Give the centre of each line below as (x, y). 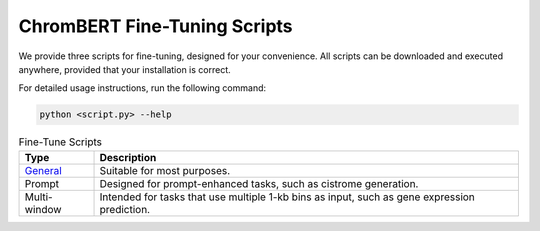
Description (128, 157)
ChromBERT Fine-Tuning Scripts (156, 26)
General (43, 170)
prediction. (124, 209)
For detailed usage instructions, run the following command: (142, 88)
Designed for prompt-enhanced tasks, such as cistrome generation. (259, 183)
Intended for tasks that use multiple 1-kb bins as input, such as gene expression (287, 197)
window (43, 209)
